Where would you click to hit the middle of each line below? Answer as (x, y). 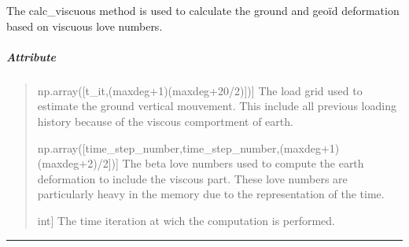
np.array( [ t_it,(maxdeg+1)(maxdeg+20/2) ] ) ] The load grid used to (200, 90)
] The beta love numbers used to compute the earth (240, 163)
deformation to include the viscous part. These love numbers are (192, 178)
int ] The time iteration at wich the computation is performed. (186, 220)
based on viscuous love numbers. (85, 26)
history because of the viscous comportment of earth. (165, 121)
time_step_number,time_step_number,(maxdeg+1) (212, 147)
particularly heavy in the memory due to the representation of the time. (211, 194)
